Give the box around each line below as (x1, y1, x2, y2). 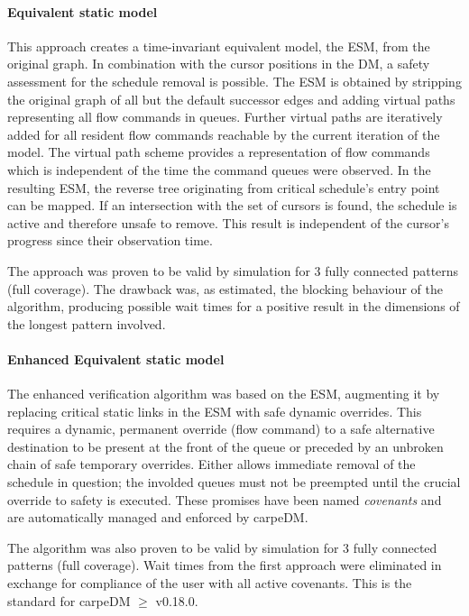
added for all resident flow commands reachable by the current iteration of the (7, 124, 440, 143)
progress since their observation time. (7, 231, 213, 250)
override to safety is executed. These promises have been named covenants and (7, 490, 442, 509)
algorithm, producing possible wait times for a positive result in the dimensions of (7, 297, 460, 316)
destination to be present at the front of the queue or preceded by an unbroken (7, 437, 444, 455)
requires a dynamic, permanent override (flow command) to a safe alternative (7, 419, 435, 438)
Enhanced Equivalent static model (7, 349, 225, 368)
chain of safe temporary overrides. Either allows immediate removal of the (7, 455, 416, 473)
